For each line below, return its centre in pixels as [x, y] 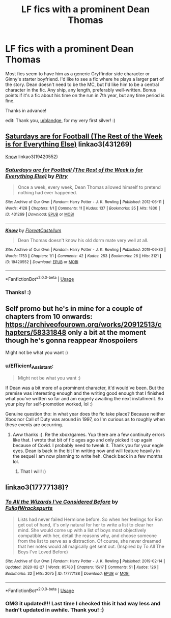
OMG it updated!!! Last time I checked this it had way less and [83, 604]
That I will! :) [33, 471]
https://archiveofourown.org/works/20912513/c [83, 324]
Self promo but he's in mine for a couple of [74, 308]
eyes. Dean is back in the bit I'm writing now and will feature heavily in [86, 451]
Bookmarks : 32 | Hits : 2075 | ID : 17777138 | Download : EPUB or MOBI [67, 573]
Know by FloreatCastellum [33, 230]
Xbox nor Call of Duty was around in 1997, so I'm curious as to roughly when [85, 419]
